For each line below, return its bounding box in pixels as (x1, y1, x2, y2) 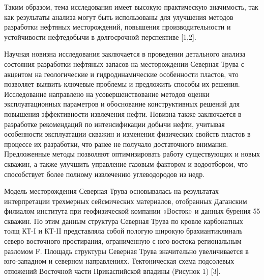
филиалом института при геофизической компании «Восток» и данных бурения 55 (4, 206, 260, 216)
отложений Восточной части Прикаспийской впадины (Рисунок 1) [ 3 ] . (4, 265, 221, 276)
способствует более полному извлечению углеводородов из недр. (4, 168, 205, 179)
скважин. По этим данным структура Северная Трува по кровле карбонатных (4, 215, 243, 226)
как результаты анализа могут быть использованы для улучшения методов (4, 11, 233, 22)
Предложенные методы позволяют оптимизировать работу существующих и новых (4, 148, 260, 159)
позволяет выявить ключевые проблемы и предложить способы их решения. (4, 79, 240, 89)
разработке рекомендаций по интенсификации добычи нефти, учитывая (4, 118, 225, 129)
